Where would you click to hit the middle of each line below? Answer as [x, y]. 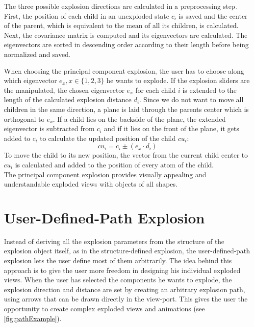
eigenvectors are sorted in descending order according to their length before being [127, 44]
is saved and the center [213, 15]
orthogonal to [24, 119]
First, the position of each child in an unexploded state [87, 15]
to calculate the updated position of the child [108, 138]
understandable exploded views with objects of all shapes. [91, 184]
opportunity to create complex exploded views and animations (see [104, 308]
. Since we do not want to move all [191, 99]
